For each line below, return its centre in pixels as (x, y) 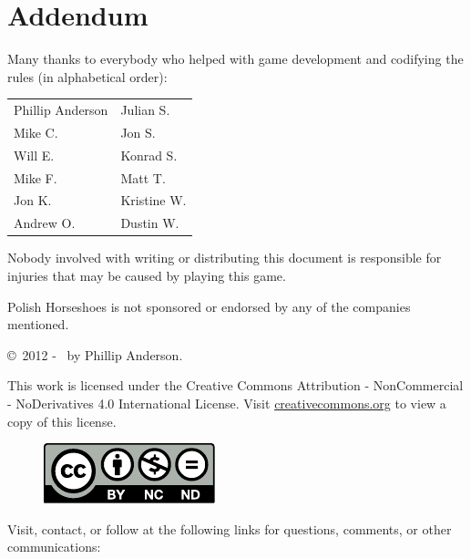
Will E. (34, 155)
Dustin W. (150, 223)
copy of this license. (62, 421)
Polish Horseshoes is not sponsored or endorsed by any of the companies (209, 306)
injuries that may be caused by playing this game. (147, 275)
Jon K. (33, 200)
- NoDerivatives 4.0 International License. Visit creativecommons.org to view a (227, 403)
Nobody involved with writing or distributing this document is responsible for (225, 258)
